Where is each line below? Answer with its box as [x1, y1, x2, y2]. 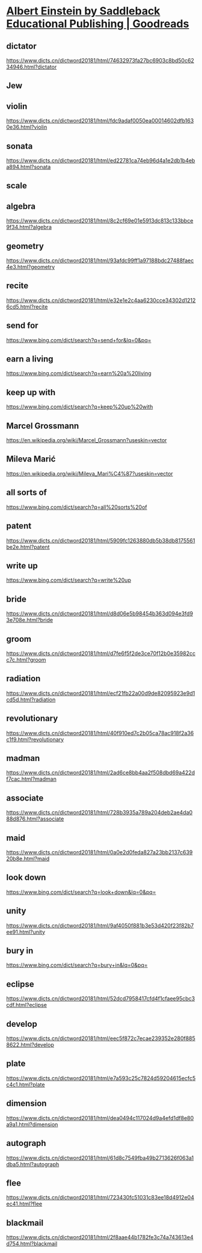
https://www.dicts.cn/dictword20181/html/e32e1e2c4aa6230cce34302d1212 [6, 297, 196, 304]
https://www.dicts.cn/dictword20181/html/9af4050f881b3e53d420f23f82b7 [6, 922, 194, 929]
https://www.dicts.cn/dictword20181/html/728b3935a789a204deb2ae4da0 [6, 809, 193, 816]
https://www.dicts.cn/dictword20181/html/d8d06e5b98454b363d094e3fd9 [6, 610, 194, 617]
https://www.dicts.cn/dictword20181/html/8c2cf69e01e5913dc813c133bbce [6, 217, 194, 224]
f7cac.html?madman [6, 775, 57, 783]
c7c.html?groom [6, 656, 46, 663]
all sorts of [6, 487, 47, 497]
